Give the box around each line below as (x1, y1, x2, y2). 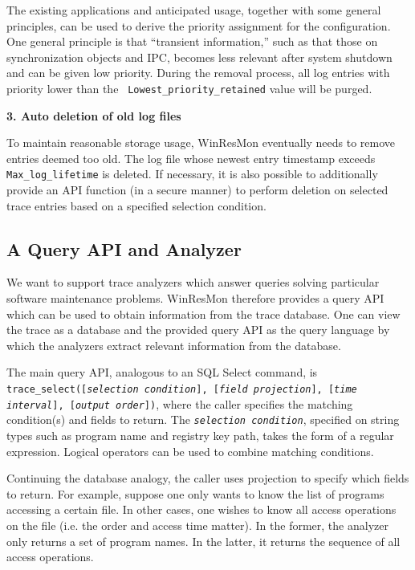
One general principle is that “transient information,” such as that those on (6, 33, 378, 50)
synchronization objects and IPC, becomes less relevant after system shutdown (6, 48, 393, 65)
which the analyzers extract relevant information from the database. (6, 336, 341, 353)
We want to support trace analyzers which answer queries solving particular (6, 274, 380, 291)
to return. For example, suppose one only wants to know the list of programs (6, 485, 384, 502)
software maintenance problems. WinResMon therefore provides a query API (6, 290, 384, 307)
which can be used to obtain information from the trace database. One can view (6, 305, 401, 322)
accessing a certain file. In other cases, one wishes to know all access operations (6, 501, 397, 518)
